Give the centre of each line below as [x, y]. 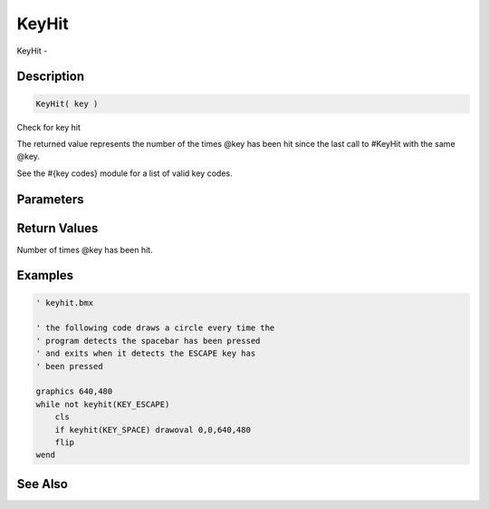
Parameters [50, 199]
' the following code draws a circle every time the [155, 328]
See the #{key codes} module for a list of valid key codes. [125, 173]
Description [51, 77]
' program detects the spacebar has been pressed [148, 341]
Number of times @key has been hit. [85, 250]
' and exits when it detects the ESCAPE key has [146, 353]
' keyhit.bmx [65, 303]
